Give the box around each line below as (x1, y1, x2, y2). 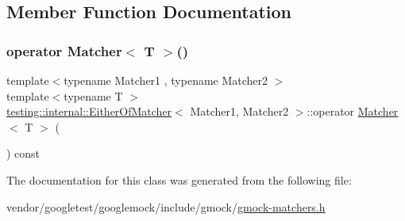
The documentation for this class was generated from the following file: (6, 171, 352, 188)
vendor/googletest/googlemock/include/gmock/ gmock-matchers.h (6, 198, 326, 215)
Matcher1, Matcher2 (190, 103, 289, 120)
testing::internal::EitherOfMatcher (6, 103, 172, 120)
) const (6, 145, 40, 162)
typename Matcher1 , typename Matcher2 (64, 72, 268, 88)
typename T (64, 87, 123, 104)
